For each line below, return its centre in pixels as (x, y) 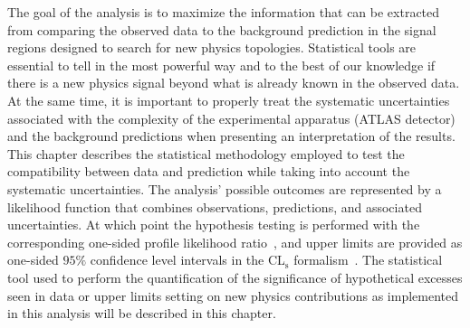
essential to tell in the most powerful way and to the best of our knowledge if (221, 65)
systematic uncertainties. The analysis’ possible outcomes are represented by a (225, 188)
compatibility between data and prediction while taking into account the (209, 171)
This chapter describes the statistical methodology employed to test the (206, 153)
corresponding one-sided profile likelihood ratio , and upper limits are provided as (235, 242)
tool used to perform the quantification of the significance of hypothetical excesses (235, 277)
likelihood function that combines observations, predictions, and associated (215, 206)
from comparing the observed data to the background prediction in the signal (222, 29)
